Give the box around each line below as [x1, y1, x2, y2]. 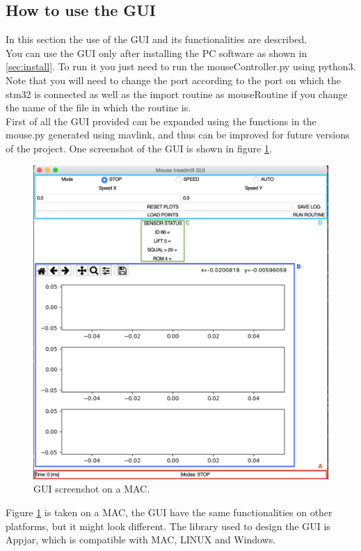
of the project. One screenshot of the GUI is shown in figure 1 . [6, 141, 272, 155]
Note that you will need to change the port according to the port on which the [6, 72, 341, 87]
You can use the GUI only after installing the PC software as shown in [6, 45, 307, 60]
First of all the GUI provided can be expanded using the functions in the [6, 113, 316, 128]
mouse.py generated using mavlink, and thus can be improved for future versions [6, 127, 350, 142]
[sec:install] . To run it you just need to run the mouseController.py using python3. [6, 59, 356, 74]
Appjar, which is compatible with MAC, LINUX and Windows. [6, 532, 276, 547]
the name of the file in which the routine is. [6, 100, 191, 115]
